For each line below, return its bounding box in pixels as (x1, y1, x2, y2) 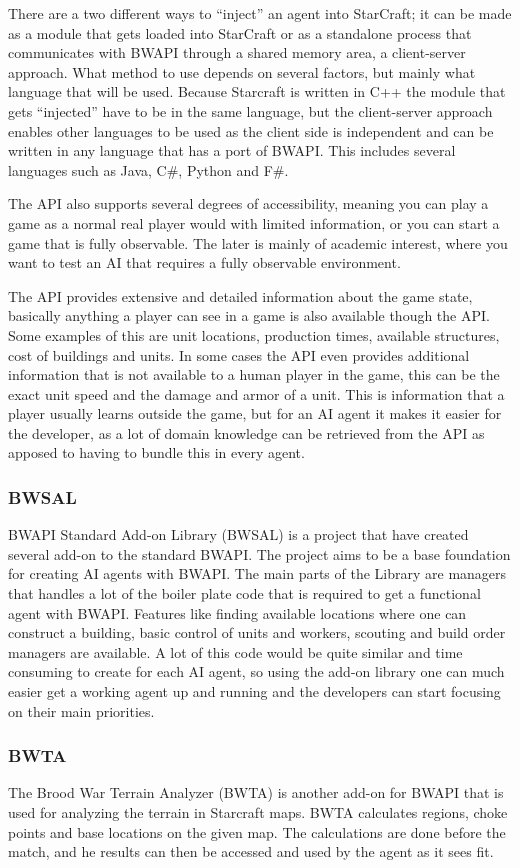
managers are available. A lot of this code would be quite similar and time (8, 641, 463, 662)
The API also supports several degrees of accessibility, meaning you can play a (8, 193, 489, 214)
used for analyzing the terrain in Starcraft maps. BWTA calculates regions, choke (8, 802, 508, 823)
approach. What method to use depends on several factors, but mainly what (8, 61, 476, 82)
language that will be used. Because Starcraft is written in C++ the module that (8, 81, 506, 102)
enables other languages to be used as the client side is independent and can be (8, 120, 494, 141)
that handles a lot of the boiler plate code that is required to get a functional (8, 583, 481, 604)
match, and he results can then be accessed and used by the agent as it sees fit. (8, 841, 494, 862)
